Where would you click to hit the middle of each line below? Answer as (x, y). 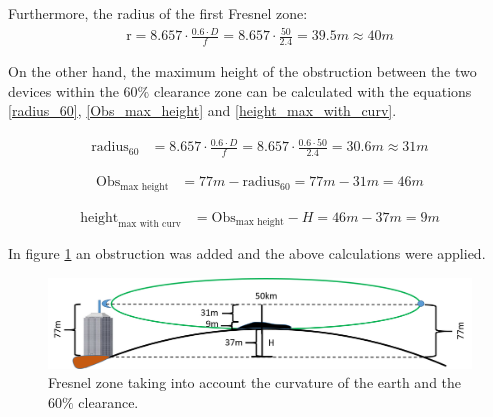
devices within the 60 (73, 90)
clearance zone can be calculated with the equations (312, 90)
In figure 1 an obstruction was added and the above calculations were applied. (247, 253)
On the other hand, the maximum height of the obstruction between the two (242, 70)
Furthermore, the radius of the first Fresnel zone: (158, 13)
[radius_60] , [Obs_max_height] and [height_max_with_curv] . (202, 110)
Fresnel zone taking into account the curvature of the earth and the (255, 382)
